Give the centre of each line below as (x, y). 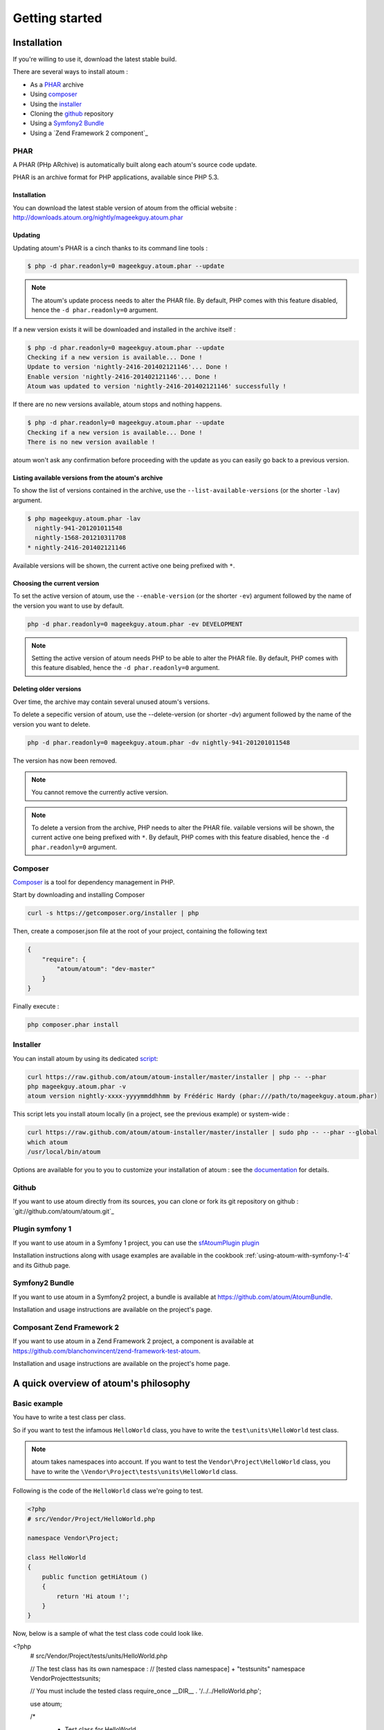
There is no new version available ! (91, 442)
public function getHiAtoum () (95, 1577)
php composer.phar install (73, 1025)
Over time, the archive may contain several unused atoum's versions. (111, 702)
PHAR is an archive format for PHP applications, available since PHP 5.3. (116, 177)
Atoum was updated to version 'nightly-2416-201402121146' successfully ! (157, 386)
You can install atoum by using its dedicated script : (85, 1058)
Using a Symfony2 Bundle (67, 123)
